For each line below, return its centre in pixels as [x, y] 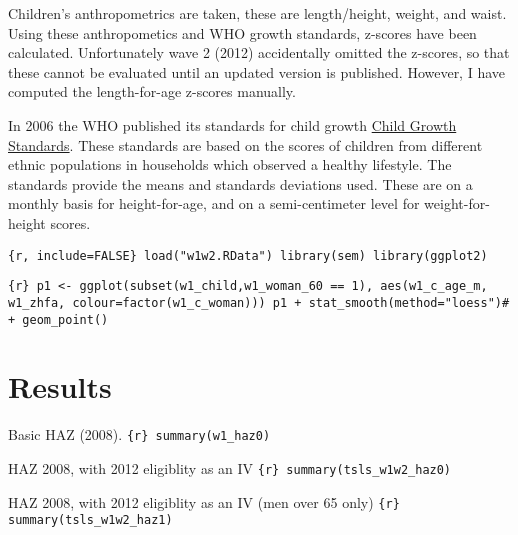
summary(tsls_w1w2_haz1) [90, 520]
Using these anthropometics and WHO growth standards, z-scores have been [242, 32]
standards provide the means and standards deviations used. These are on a [240, 183]
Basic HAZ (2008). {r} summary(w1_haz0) [139, 434]
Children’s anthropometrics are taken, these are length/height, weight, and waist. [257, 13]
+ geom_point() [58, 319]
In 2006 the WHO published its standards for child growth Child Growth [232, 124]
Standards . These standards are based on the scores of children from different [245, 144]
